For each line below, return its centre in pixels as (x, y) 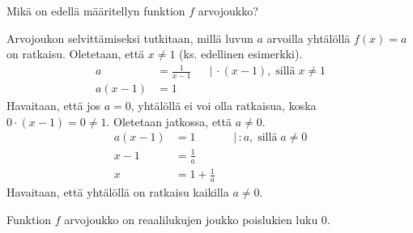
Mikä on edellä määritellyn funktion (96, 11)
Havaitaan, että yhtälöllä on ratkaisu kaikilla (118, 192)
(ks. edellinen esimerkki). (241, 54)
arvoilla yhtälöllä (309, 38)
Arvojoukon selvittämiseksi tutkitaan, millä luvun (130, 38)
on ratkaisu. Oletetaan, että (76, 54)
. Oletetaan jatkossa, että (169, 121)
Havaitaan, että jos (53, 106)
